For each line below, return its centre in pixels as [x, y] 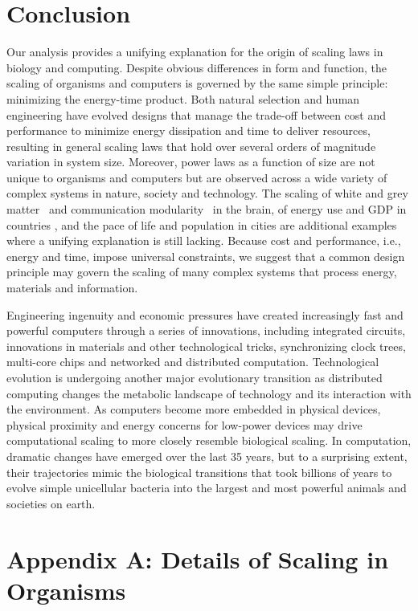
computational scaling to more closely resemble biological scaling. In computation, [209, 440]
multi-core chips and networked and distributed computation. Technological [193, 362]
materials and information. [72, 288]
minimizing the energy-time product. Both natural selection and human [183, 98]
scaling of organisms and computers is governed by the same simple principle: [197, 83]
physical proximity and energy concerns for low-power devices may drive [184, 424]
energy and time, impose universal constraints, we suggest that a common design [206, 256]
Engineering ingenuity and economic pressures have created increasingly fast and [205, 314]
